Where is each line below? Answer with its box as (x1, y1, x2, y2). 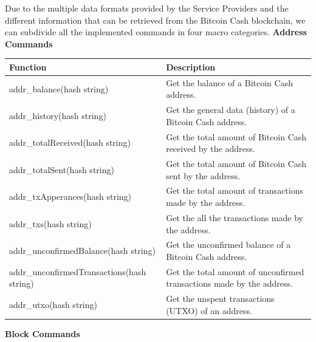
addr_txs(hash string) (9, 217, 92, 230)
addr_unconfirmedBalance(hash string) (9, 244, 156, 257)
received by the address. (166, 142, 255, 155)
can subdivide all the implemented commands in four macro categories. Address (5, 26, 307, 38)
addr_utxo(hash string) (9, 298, 97, 311)
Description (166, 60, 216, 73)
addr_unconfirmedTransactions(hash (9, 265, 146, 278)
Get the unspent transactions (166, 292, 275, 305)
